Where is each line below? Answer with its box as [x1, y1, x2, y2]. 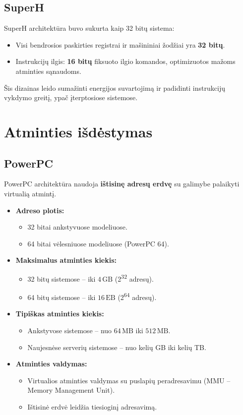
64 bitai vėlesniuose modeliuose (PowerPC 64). [27, 238, 169, 248]
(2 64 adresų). [118, 291, 157, 302]
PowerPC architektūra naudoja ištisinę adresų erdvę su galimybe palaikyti [4, 178, 240, 189]
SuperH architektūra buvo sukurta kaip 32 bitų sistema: [4, 23, 175, 33]
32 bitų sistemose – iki [27, 273, 96, 284]
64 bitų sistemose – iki [27, 292, 96, 302]
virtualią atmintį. [4, 188, 57, 198]
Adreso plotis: [15, 205, 64, 215]
